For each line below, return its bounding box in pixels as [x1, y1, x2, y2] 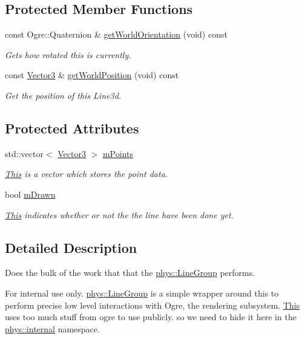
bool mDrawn [5, 187, 56, 200]
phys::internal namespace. [5, 322, 100, 335]
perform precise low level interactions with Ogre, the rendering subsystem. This [5, 298, 300, 311]
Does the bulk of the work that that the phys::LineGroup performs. [5, 266, 255, 279]
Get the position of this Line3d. [5, 89, 122, 101]
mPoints [102, 147, 134, 159]
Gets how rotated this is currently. [5, 48, 131, 61]
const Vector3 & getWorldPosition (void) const [5, 69, 179, 81]
